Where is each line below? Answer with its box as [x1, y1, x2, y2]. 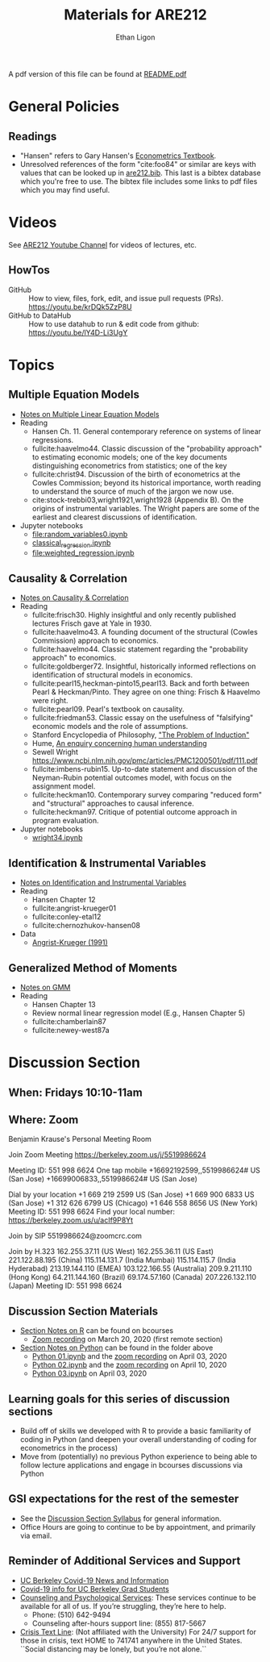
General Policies [8, 98, 119, 116]
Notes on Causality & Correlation [19, 593, 129, 602]
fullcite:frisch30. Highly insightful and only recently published [31, 610, 236, 620]
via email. [19, 1531, 52, 1540]
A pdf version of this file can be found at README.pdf [8, 69, 187, 78]
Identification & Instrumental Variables [8, 856, 207, 870]
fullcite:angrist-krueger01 [31, 903, 117, 913]
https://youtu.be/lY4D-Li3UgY [28, 327, 128, 337]
